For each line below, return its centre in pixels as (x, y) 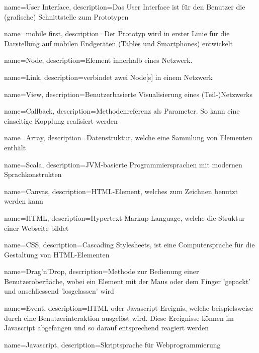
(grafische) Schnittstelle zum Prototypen (66, 16)
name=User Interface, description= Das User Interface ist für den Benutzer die (125, 7)
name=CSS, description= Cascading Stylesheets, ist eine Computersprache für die (129, 245)
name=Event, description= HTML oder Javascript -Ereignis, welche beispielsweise (129, 308)
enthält (15, 147)
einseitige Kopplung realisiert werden (61, 120)
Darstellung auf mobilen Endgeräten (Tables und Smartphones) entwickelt (118, 43)
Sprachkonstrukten (33, 174)
